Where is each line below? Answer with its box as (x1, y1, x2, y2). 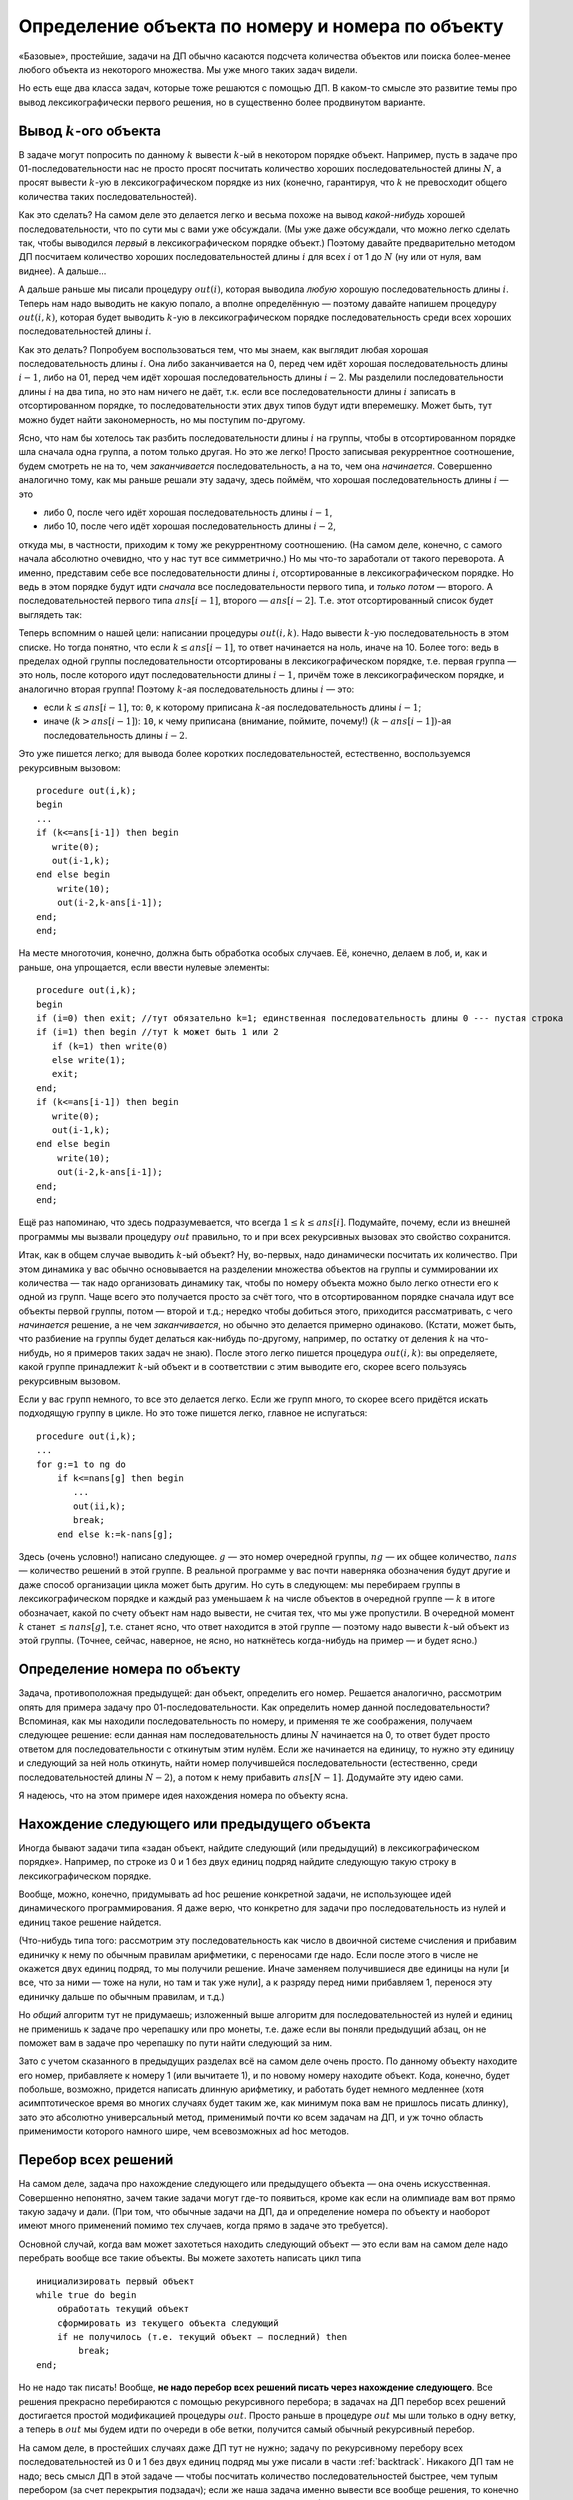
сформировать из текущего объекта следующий (56, 2317, 279, 2329)
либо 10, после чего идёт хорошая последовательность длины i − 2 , (43, 520, 337, 532)
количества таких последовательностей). (18, 190, 197, 202)
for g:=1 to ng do (36, 1458, 127, 1470)
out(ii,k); (73, 1500, 127, 1512)
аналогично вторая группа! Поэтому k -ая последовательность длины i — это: (18, 683, 355, 695)
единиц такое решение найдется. (18, 1916, 162, 1928)
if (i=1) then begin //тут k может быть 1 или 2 (36, 1026, 279, 1038)
